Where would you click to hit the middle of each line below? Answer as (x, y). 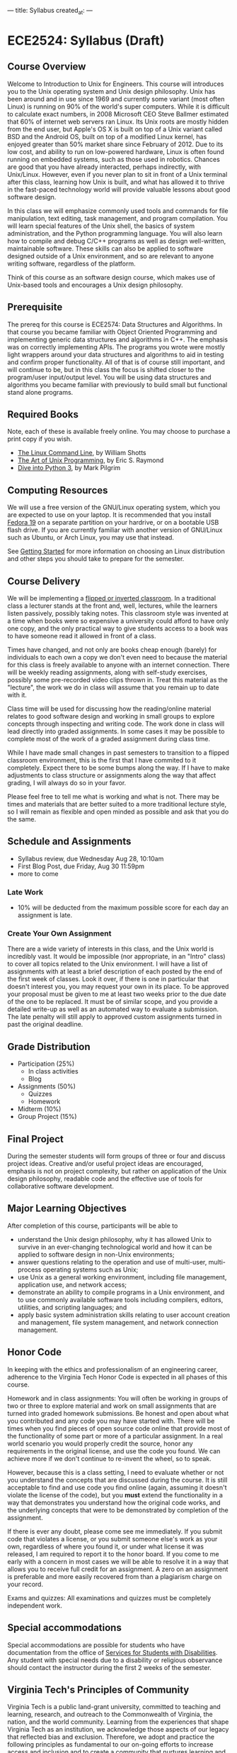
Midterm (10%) (39, 1109)
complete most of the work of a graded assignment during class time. (109, 739)
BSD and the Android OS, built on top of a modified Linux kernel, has (107, 136)
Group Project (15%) (47, 1117)
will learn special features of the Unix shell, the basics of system (101, 226)
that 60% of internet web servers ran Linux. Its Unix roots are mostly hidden (118, 121)
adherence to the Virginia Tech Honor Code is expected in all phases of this (117, 1377)
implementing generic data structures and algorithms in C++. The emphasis (118, 339)
